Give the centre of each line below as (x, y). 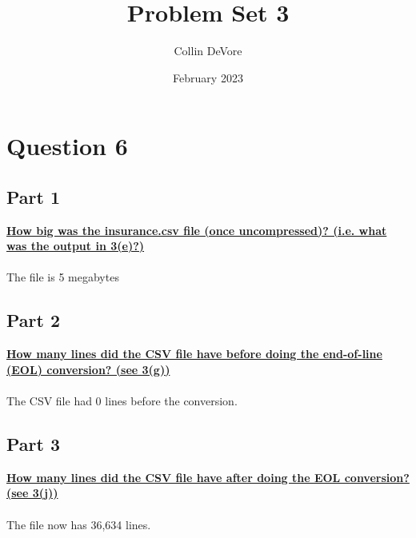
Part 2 (34, 320)
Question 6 (67, 146)
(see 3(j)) (32, 493)
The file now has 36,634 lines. (79, 524)
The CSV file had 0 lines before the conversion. (122, 401)
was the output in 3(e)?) (76, 246)
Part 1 (34, 196)
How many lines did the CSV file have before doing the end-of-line (194, 354)
